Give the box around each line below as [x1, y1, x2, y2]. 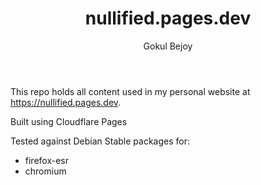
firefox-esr [24, 154, 70, 166]
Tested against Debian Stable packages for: [10, 135, 190, 147]
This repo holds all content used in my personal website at [10, 85, 251, 97]
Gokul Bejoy [143, 40, 193, 52]
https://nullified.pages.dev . [10, 96, 122, 108]
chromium [24, 165, 67, 177]
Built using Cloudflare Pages [10, 115, 128, 127]
